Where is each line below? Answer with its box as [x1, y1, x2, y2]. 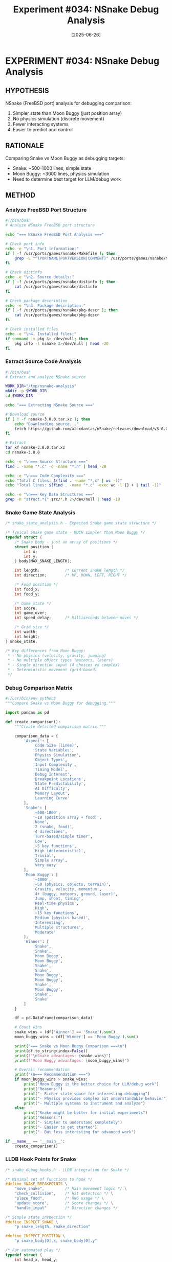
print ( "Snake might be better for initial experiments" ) [24, 1110, 147, 1115]
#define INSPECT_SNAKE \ [5, 1219, 58, 1224]
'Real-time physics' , [32, 901, 79, 906]
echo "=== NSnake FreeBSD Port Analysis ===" [5, 232, 104, 237]
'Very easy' [32, 863, 58, 868]
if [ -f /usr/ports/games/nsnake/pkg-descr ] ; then [5, 308, 118, 313]
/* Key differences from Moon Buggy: [5, 648, 86, 653]
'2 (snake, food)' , [32, 825, 74, 830]
